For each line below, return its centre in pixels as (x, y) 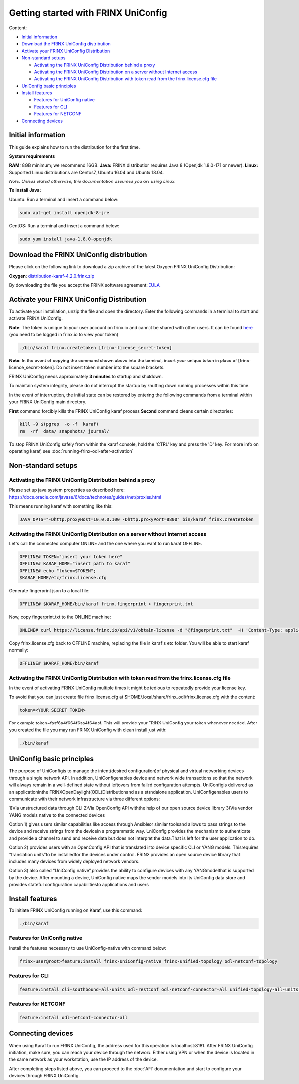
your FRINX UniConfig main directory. (48, 402)
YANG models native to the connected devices (57, 815)
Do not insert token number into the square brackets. (110, 367)
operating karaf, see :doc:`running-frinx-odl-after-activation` (71, 451)
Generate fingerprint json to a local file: (49, 591)
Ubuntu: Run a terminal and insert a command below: (64, 199)
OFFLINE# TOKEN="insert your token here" (71, 557)
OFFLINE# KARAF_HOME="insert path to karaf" (75, 564)
